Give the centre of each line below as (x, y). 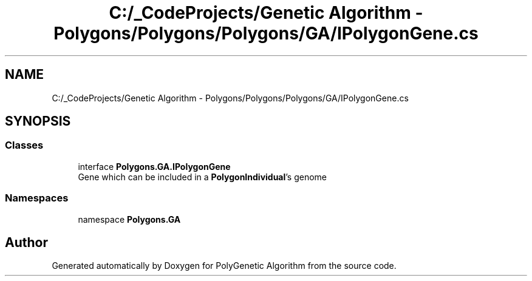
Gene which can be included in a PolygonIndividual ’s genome (203, 177)
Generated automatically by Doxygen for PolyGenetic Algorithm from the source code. (224, 266)
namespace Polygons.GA (129, 219)
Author (26, 242)
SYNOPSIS (38, 121)
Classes (24, 145)
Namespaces (37, 198)
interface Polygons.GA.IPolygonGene (154, 166)
